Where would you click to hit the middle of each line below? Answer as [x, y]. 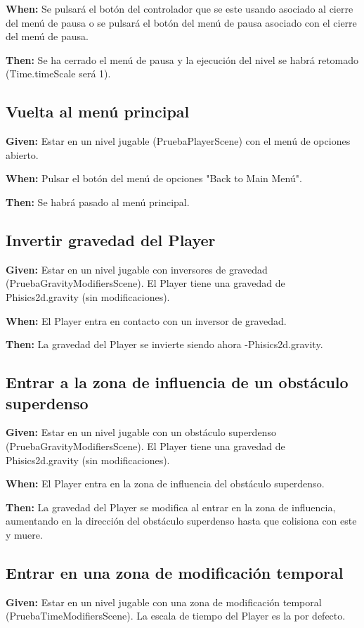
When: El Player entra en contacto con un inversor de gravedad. [146, 320]
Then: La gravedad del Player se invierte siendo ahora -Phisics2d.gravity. [164, 344]
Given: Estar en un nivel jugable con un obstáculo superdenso [141, 432]
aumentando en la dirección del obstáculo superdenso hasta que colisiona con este [181, 521]
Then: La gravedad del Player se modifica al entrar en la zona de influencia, [171, 507]
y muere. [24, 534]
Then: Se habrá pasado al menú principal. [98, 201]
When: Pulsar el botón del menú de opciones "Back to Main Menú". [154, 178]
